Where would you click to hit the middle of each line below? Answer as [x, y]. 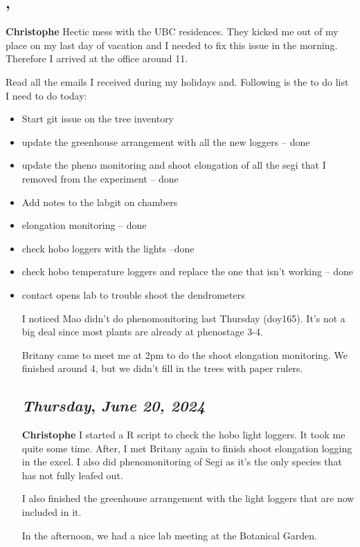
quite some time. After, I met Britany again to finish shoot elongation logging [187, 448]
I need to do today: [46, 95]
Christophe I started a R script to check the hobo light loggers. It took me [183, 435]
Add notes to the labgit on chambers [100, 202]
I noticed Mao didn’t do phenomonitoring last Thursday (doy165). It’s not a [183, 318]
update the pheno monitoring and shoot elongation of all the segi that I [174, 165]
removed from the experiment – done [100, 178]
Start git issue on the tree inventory [98, 119]
